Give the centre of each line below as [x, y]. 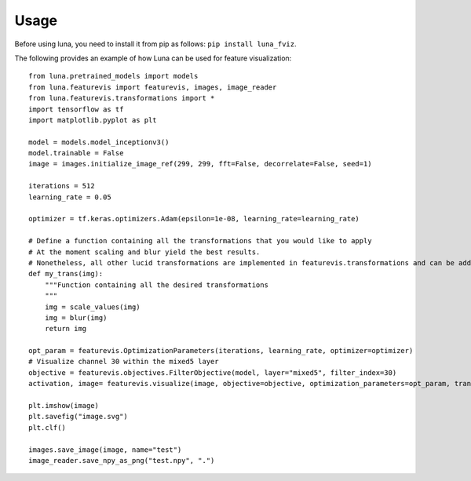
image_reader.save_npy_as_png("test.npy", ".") [122, 460]
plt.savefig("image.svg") [78, 417]
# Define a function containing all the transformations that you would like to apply [200, 241]
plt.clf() [47, 427]
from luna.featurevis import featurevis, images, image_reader [153, 87]
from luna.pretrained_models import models [113, 76]
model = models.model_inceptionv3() [99, 142]
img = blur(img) [76, 317]
